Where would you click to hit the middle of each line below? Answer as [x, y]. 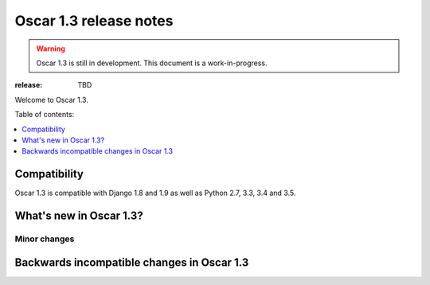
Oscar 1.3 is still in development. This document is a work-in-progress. [152, 63]
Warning [51, 49]
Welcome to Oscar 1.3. [52, 100]
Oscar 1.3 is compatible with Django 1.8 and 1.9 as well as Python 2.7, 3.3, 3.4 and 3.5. [155, 193]
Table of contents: [45, 115]
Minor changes [45, 239]
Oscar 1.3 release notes [94, 21]
